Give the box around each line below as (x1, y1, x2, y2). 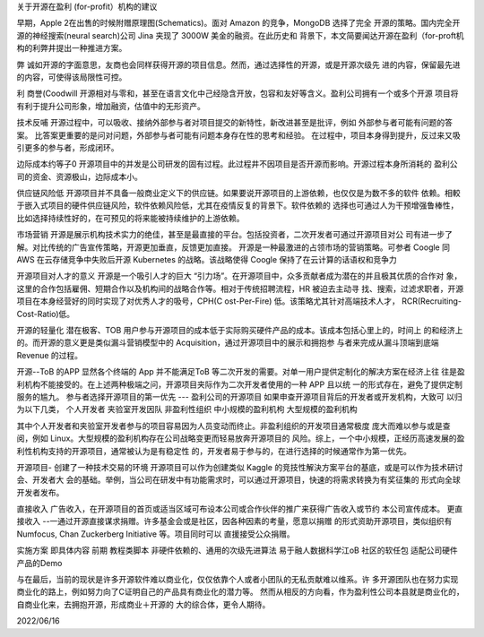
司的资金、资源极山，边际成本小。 (16, 171, 143, 182)
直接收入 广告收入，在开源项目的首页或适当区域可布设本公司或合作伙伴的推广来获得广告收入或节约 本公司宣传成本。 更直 (16, 504, 463, 514)
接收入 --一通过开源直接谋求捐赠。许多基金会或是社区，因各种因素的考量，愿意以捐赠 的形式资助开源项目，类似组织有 (16, 516, 453, 527)
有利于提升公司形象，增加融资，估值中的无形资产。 (16, 100, 205, 111)
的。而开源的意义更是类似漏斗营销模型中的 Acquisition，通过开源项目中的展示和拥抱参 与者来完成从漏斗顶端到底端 (16, 337, 439, 349)
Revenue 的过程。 (16, 349, 83, 360)
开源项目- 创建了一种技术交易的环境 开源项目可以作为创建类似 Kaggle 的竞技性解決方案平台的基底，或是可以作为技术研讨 (16, 461, 463, 472)
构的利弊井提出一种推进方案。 (16, 43, 127, 54)
